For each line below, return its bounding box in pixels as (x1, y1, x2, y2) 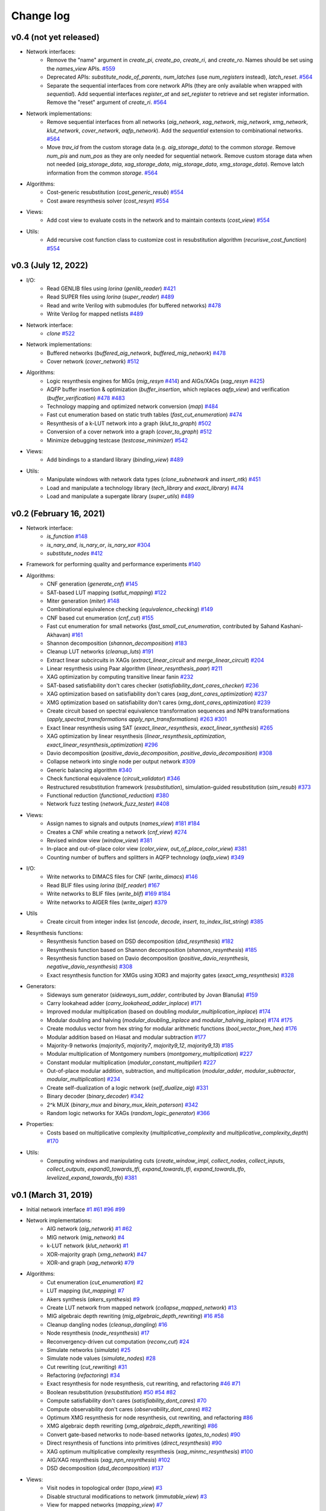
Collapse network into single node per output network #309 (46, 758, 196, 765)
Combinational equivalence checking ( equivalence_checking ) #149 (46, 606, 214, 613)
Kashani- (280, 623, 303, 630)
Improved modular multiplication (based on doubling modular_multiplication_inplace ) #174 (46, 1008, 271, 1015)
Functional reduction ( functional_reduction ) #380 (46, 792, 169, 799)
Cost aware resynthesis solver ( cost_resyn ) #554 (46, 197, 169, 204)
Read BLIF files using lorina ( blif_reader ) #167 (46, 881, 160, 888)
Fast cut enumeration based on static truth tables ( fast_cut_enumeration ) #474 (46, 411, 243, 418)
